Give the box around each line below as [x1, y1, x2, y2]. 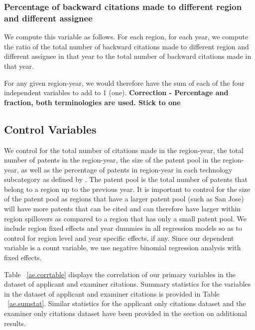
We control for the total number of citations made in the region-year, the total [4, 145, 244, 155]
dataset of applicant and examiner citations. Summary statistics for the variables [4, 279, 251, 289]
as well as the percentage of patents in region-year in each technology [21, 164, 233, 174]
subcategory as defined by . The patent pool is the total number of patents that [4, 174, 248, 184]
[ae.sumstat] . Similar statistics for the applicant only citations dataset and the [7, 298, 246, 309]
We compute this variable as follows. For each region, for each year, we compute [4, 31, 249, 42]
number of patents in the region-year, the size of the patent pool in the [4, 155, 221, 165]
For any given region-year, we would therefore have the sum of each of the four [4, 77, 245, 88]
